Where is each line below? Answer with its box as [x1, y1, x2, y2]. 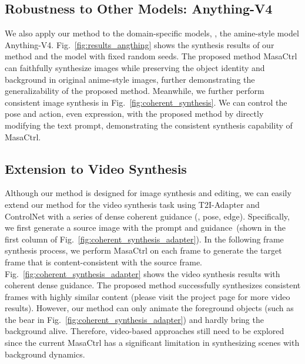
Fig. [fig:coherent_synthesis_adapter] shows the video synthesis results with [5, 267, 280, 279]
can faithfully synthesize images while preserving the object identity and [5, 61, 265, 73]
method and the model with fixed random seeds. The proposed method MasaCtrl [5, 50, 297, 62]
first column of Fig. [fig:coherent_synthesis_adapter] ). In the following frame [5, 232, 284, 245]
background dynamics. [5, 348, 85, 360]
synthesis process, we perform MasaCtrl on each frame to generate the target [5, 244, 282, 257]
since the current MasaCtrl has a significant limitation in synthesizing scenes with [5, 336, 300, 349]
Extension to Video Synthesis [5, 159, 187, 177]
